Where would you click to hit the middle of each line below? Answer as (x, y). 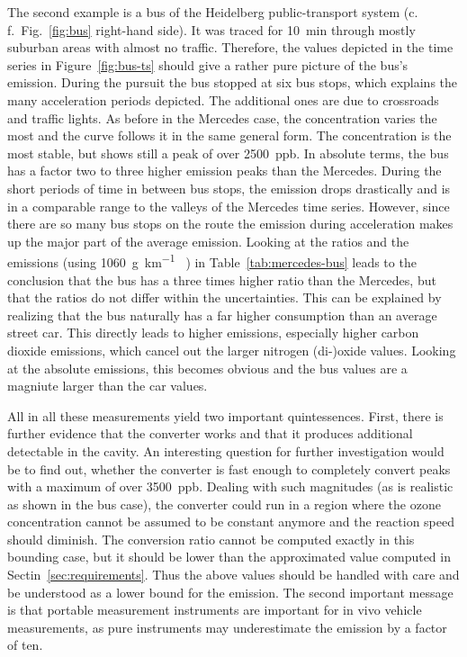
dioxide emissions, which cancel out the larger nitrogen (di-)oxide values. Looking (232, 350)
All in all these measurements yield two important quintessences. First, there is (225, 415)
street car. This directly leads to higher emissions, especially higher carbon (213, 333)
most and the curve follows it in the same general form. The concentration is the (229, 135)
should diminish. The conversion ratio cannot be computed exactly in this (211, 539)
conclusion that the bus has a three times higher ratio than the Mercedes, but (222, 279)
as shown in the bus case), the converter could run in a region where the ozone (224, 504)
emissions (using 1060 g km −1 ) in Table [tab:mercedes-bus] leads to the (212, 261)
